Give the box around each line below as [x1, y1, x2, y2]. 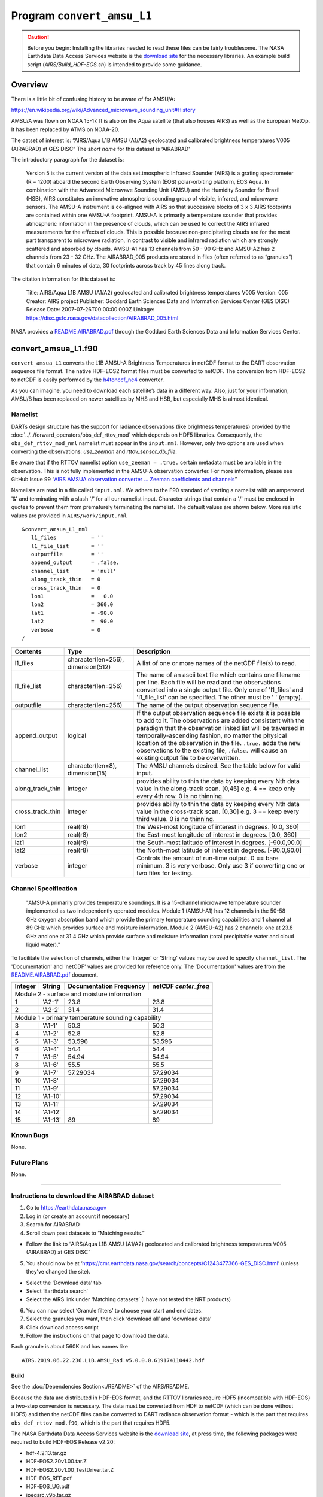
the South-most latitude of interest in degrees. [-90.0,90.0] [136, 838, 303, 847]
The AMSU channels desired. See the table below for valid [136, 762, 301, 770]
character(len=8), [67, 762, 117, 770]
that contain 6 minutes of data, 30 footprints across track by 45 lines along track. [26, 262, 226, 269]
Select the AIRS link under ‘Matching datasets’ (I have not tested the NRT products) [26, 1296, 231, 1303]
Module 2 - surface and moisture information [14, 990, 142, 998]
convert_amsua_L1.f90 [11, 343, 98, 353]
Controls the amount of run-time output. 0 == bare [136, 854, 279, 862]
